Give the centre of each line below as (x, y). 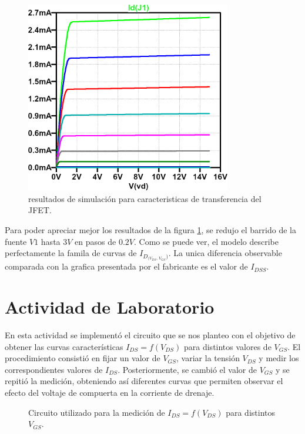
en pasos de (95, 241)
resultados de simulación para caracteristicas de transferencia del (145, 198)
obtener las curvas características (64, 346)
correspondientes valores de (54, 369)
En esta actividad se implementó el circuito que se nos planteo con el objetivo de (150, 334)
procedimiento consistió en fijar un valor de (83, 358)
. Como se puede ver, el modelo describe (206, 241)
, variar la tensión (208, 358)
